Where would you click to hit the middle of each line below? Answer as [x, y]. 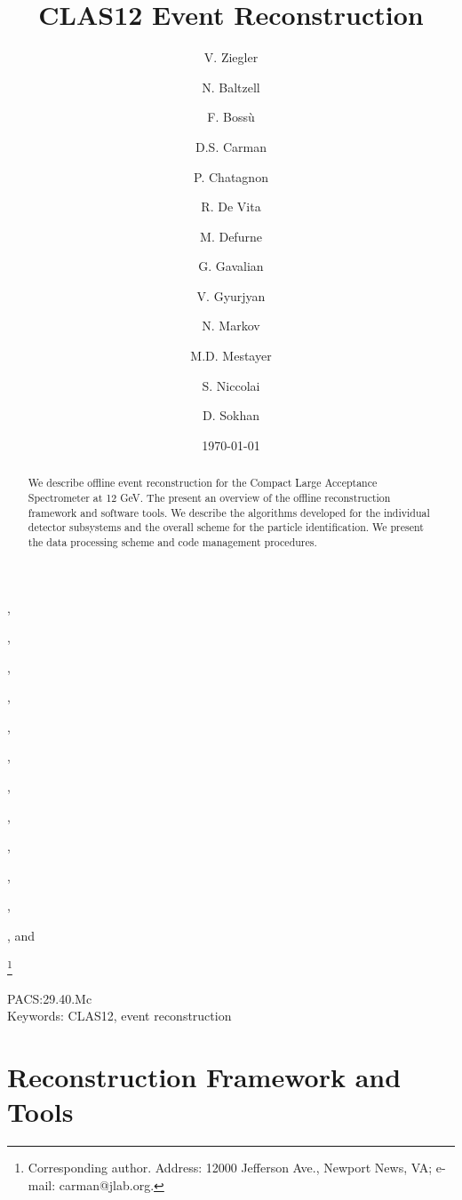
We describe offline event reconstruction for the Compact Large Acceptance [203, 483]
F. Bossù [231, 117]
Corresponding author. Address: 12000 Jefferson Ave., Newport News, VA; [230, 1168]
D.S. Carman [231, 146]
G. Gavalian [231, 266]
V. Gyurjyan [231, 295]
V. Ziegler [231, 57]
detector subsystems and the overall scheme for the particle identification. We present [226, 527]
